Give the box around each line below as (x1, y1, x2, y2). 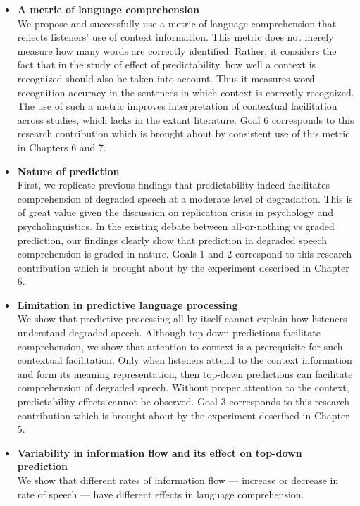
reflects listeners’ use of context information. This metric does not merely (17, 30, 334, 44)
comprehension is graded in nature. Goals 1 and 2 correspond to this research (17, 246, 352, 261)
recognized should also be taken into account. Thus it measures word (17, 70, 315, 85)
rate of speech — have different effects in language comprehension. (17, 486, 304, 501)
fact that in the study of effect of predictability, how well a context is (17, 57, 316, 72)
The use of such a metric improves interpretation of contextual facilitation (17, 99, 337, 113)
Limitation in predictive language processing (17, 297, 238, 312)
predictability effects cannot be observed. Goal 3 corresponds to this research (17, 394, 350, 409)
